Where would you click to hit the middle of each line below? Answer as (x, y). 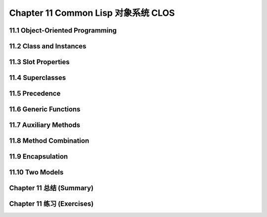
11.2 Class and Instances (48, 46)
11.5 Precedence (35, 94)
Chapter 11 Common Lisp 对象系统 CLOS (92, 13)
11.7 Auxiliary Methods (45, 125)
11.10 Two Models (36, 172)
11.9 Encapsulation (39, 156)
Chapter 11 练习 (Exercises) (51, 204)
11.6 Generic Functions (45, 109)
